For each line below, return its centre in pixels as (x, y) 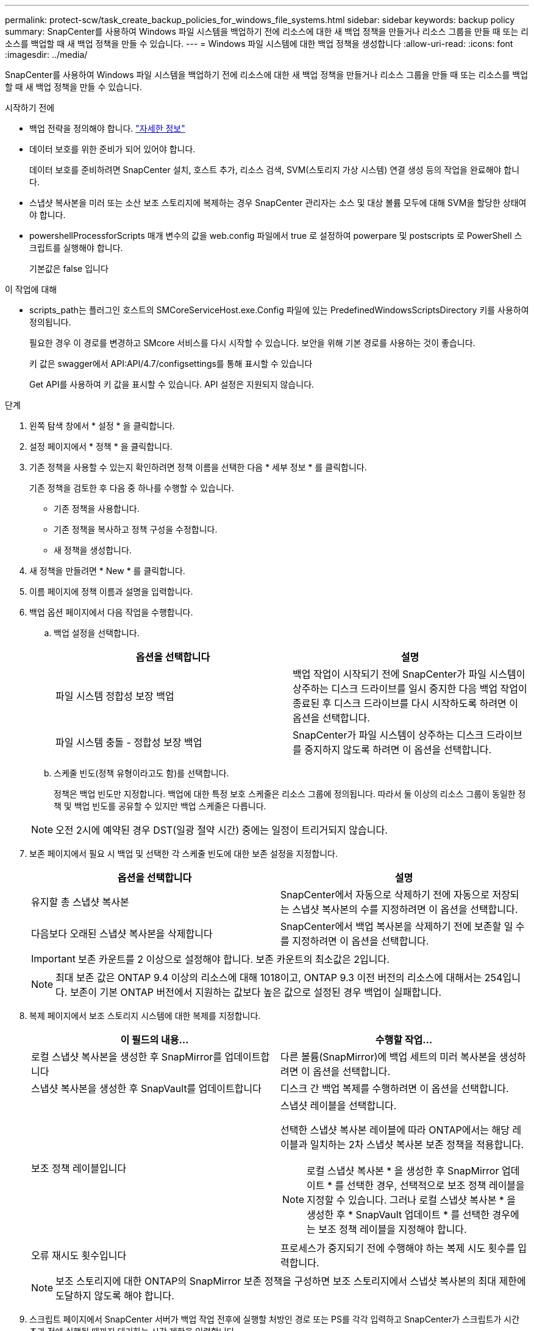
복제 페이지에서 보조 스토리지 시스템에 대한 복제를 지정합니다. (145, 1016)
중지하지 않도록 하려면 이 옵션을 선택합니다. (398, 750)
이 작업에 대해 (31, 289)
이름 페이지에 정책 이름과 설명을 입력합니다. (111, 591)
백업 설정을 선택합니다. (97, 633)
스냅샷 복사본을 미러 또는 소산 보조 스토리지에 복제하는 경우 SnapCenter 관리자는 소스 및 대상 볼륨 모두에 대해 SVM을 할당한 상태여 (278, 203)
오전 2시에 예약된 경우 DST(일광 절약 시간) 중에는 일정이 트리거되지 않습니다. (222, 830)
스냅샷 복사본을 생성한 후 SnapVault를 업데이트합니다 (146, 1088)
